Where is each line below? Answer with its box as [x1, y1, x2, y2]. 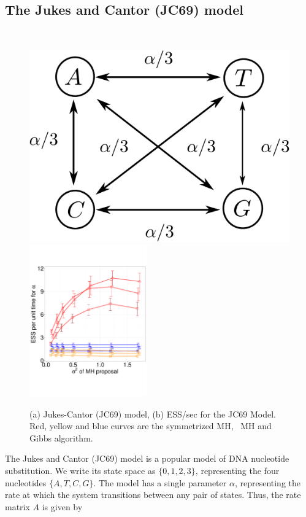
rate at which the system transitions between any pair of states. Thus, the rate [5, 488, 301, 501]
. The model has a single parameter [93, 476, 227, 489]
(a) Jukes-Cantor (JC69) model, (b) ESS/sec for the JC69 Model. [29, 407, 276, 420]
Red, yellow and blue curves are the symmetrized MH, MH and [29, 419, 272, 432]
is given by [42, 500, 83, 513]
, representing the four [195, 464, 280, 476]
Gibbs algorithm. [29, 431, 93, 444]
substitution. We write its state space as [5, 464, 156, 476]
